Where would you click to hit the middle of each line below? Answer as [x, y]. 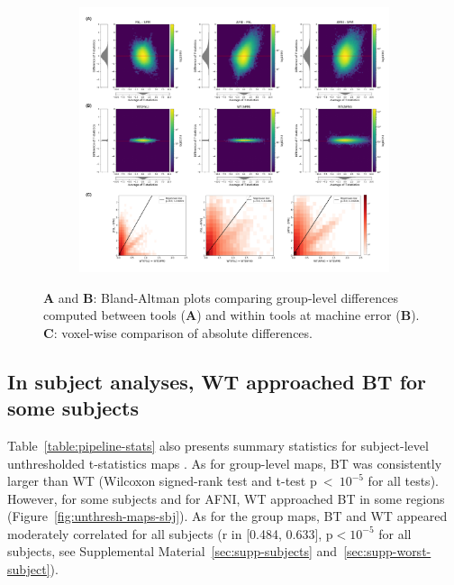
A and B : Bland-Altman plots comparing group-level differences [221, 297]
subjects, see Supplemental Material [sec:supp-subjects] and [173, 551]
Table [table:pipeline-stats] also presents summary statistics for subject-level [218, 445]
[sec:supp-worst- [387, 551]
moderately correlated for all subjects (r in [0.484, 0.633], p [170, 533]
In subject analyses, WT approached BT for [217, 381]
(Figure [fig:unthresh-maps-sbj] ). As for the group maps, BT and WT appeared [227, 516]
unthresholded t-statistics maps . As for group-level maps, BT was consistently [225, 463]
